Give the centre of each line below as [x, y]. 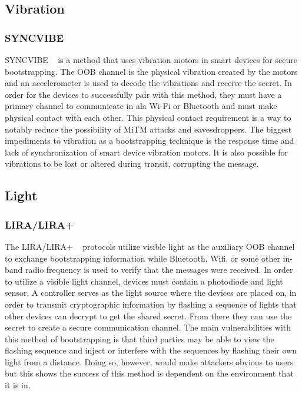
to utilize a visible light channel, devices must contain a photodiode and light [144, 281]
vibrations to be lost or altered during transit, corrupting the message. [132, 164]
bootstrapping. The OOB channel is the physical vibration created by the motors [151, 71]
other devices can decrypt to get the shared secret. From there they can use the [148, 316]
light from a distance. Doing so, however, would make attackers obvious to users [149, 361]
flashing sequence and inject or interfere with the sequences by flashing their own [151, 350]
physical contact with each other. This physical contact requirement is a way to [148, 117]
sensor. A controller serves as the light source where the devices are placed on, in [151, 293]
